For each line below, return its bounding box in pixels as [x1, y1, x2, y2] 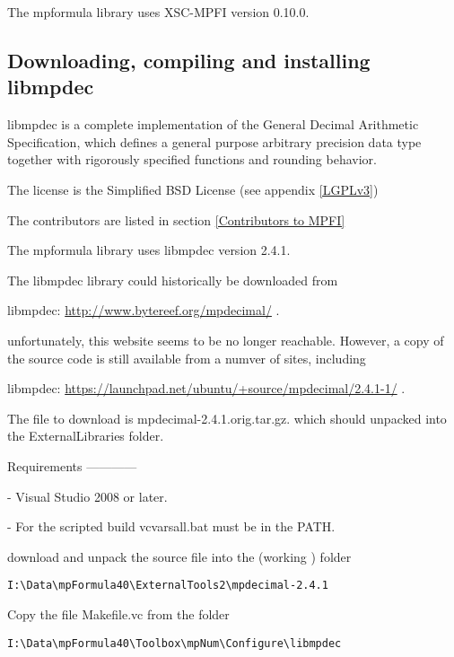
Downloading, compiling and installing [7, 46, 371, 74]
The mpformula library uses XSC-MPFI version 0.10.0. [7, 3, 310, 21]
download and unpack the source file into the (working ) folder [7, 547, 352, 565]
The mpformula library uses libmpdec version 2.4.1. [7, 241, 291, 259]
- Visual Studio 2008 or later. [7, 486, 168, 505]
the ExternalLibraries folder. [7, 426, 164, 445]
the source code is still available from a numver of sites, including [7, 348, 366, 367]
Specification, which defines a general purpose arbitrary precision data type [7, 132, 422, 151]
